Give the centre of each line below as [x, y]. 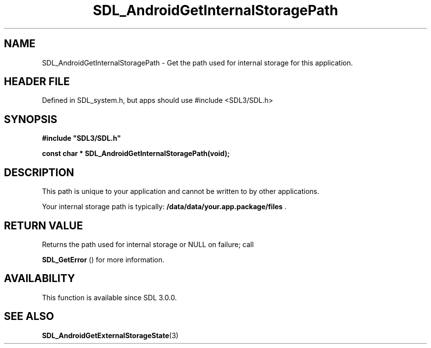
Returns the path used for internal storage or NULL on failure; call [148, 244]
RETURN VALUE [44, 225]
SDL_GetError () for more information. [103, 259]
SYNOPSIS [31, 119]
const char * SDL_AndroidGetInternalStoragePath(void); [136, 154]
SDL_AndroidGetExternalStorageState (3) [110, 335]
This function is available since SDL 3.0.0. [109, 297]
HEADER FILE [37, 82]
